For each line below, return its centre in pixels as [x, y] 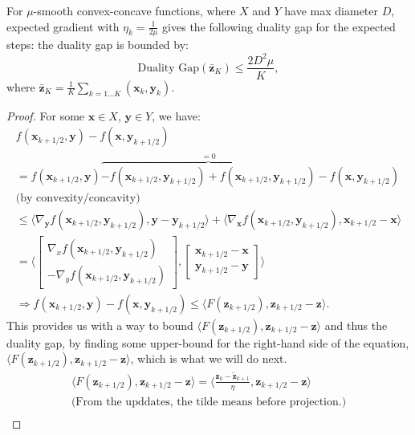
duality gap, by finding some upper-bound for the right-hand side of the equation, [208, 342]
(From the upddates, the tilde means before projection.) [209, 402]
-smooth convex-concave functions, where [134, 10]
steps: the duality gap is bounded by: [98, 45]
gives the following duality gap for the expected [279, 26]
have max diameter [332, 10]
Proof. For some [46, 115]
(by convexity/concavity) [78, 198]
